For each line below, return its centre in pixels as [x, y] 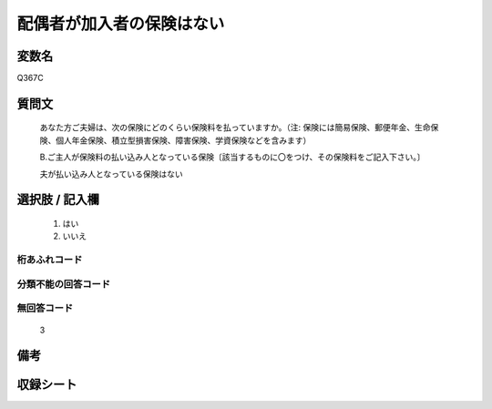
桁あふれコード [50, 260]
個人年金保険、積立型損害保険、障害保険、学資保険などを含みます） [183, 140]
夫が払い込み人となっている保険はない [111, 174]
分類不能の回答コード [64, 284]
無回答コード [45, 308]
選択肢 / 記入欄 [58, 200]
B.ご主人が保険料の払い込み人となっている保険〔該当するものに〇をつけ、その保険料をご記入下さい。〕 [232, 157]
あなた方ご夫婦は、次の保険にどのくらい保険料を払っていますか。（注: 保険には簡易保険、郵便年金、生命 [235, 128]
